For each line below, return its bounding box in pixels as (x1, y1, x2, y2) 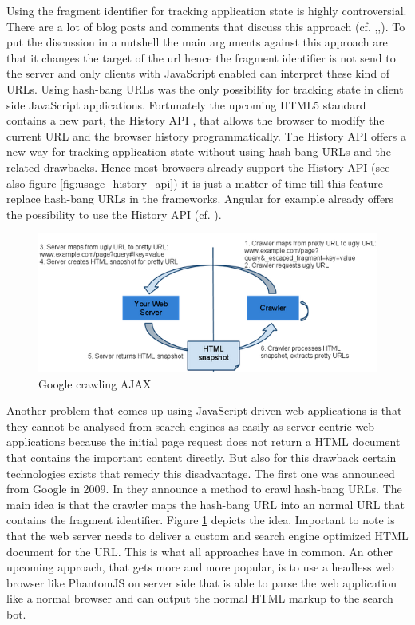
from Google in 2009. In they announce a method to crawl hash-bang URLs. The (6, 480, 402, 497)
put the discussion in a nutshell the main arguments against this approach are (6, 34, 388, 50)
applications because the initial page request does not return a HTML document (6, 433, 401, 450)
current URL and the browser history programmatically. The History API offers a (6, 127, 406, 144)
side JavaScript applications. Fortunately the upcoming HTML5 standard (6, 96, 366, 113)
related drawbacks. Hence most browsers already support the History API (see (6, 158, 390, 175)
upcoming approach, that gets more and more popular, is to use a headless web (6, 559, 394, 575)
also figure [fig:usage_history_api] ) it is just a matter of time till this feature (6, 174, 383, 191)
